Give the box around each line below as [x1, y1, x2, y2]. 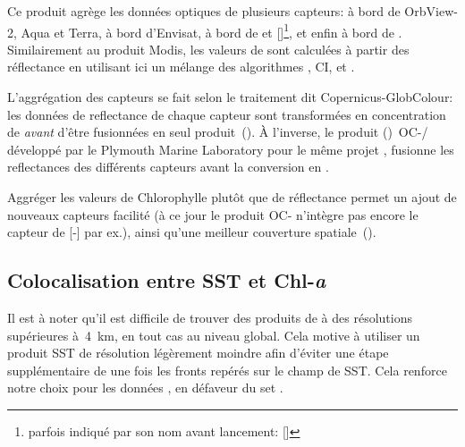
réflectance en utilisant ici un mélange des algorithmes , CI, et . [7, 57, 355, 76]
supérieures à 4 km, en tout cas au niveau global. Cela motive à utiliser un [7, 325, 420, 344]
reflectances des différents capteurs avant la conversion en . [7, 157, 329, 176]
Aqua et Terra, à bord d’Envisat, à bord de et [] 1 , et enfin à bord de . [21, 20, 402, 41]
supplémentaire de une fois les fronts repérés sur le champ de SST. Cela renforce [7, 360, 447, 379]
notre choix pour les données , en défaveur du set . [7, 378, 283, 397]
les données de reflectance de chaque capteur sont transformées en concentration [7, 105, 446, 123]
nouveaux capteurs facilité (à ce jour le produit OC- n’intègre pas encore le [7, 205, 418, 223]
